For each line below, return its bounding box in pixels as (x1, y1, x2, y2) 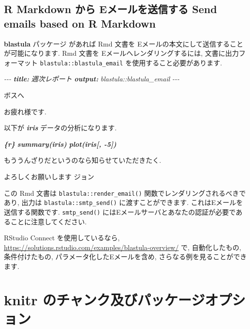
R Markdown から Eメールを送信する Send (4, 1, 217, 16)
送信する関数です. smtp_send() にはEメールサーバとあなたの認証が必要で (4, 206, 236, 217)
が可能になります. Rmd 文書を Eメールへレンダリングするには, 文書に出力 (4, 48, 239, 58)
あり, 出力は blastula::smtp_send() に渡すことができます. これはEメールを (4, 197, 243, 207)
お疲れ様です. (4, 106, 46, 116)
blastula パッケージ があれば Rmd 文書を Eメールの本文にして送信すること (4, 38, 243, 48)
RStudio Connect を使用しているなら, (4, 233, 120, 243)
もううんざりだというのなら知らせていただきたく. (4, 155, 162, 165)
